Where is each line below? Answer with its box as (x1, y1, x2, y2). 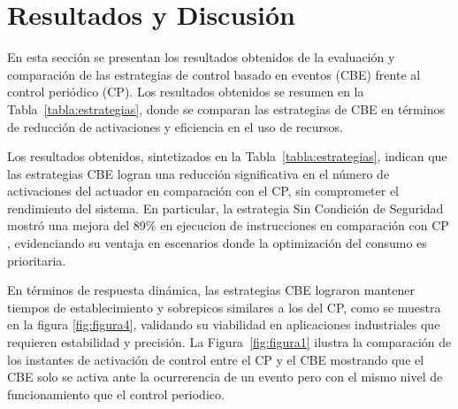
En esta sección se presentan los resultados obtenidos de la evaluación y (7, 48, 395, 66)
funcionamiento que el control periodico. (7, 384, 225, 403)
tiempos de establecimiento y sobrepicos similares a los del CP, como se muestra (7, 297, 441, 316)
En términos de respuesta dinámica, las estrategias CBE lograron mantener (7, 281, 415, 299)
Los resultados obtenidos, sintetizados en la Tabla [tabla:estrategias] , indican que (7, 147, 447, 166)
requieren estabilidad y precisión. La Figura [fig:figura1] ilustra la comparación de (7, 333, 452, 351)
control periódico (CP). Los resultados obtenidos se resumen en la (7, 82, 364, 101)
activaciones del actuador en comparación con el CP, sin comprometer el (7, 181, 400, 200)
